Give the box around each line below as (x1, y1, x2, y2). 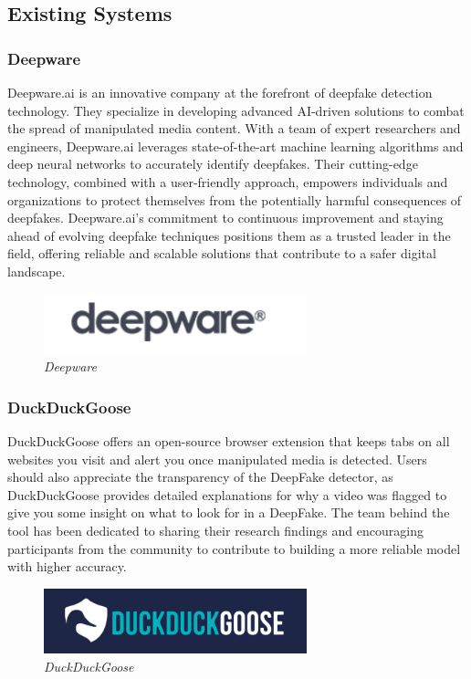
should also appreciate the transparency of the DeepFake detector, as (7, 467, 393, 486)
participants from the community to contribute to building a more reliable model (7, 538, 461, 558)
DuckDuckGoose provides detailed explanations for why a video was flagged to (7, 485, 447, 504)
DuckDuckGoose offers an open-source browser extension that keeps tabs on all (7, 432, 450, 451)
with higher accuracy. (7, 557, 127, 576)
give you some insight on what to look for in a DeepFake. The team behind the (7, 503, 450, 522)
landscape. (7, 261, 66, 280)
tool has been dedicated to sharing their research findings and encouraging (7, 521, 424, 539)
